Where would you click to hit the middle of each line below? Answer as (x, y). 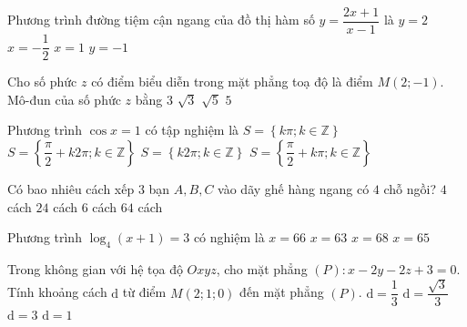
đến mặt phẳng (282, 292)
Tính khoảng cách (57, 292)
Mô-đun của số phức (64, 99)
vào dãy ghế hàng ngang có (294, 188)
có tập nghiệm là (192, 130)
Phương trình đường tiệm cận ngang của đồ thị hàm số (161, 20)
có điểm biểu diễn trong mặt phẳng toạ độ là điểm (232, 82)
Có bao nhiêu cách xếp (71, 188)
